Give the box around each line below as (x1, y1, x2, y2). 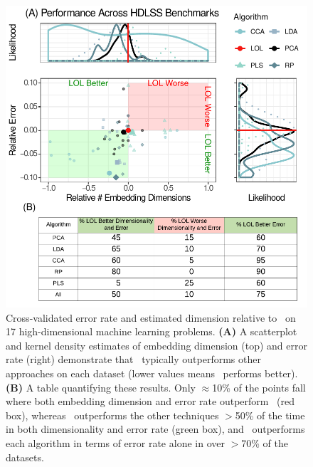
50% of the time (235, 407, 305, 422)
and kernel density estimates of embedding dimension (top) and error (6, 337, 307, 352)
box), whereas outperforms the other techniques (6, 407, 219, 422)
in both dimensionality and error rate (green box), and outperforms (6, 421, 305, 436)
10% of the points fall (212, 379, 306, 394)
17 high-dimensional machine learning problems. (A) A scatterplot (6, 324, 297, 339)
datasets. (6, 449, 44, 464)
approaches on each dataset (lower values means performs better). (6, 365, 298, 380)
